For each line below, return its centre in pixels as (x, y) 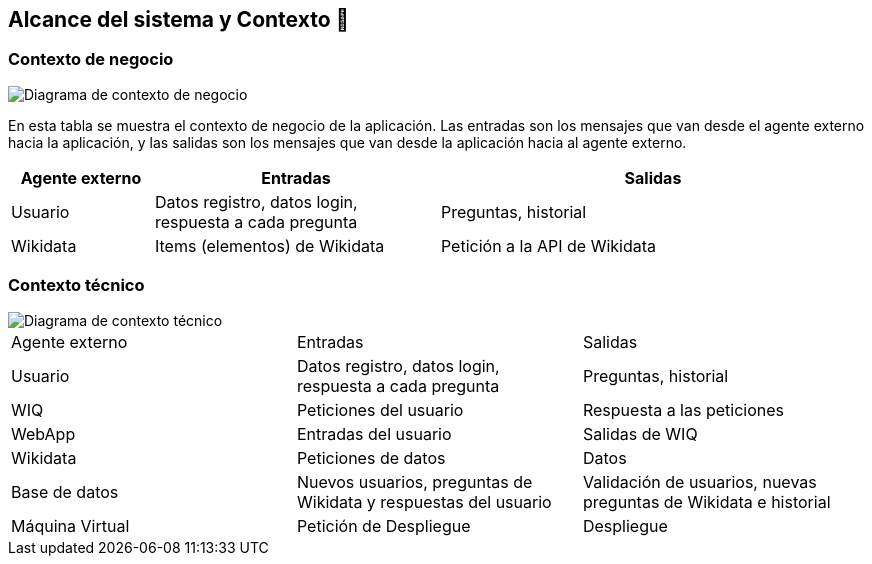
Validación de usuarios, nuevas (699, 481)
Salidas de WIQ (640, 433)
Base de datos (65, 491)
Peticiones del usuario (380, 409)
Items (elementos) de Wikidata (269, 245)
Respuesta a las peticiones (683, 409)
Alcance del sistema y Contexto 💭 (179, 19)
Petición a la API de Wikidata (548, 245)
